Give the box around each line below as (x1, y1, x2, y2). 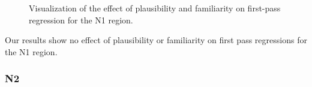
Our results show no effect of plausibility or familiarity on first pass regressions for (5, 34, 307, 46)
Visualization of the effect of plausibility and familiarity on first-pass (29, 2, 281, 14)
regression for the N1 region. (29, 13, 133, 26)
